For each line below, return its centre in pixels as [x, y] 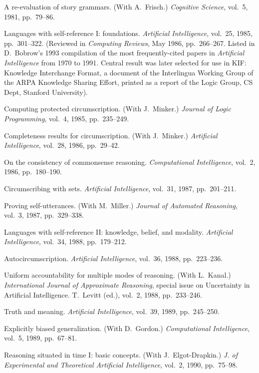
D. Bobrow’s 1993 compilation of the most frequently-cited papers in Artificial [124, 53]
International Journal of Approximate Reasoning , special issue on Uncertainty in [127, 285]
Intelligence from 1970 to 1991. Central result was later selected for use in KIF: [125, 62]
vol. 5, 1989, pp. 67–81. [41, 338]
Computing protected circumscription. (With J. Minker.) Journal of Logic [118, 109]
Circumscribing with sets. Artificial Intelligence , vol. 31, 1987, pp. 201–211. [120, 188]
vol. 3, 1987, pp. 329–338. [44, 215]
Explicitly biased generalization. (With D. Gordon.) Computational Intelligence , [127, 328]
